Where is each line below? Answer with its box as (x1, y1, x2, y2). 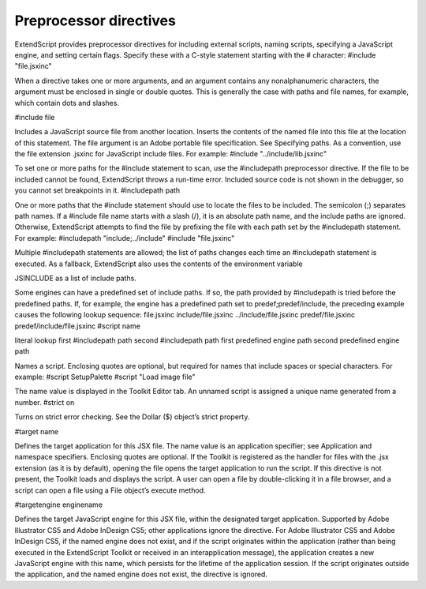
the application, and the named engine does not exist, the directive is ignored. (14, 569, 268, 580)
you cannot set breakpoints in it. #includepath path (14, 186, 181, 195)
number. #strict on (14, 397, 75, 407)
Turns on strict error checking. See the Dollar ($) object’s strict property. (14, 412, 250, 422)
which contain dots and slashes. (14, 98, 120, 107)
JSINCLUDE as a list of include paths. (14, 273, 137, 283)
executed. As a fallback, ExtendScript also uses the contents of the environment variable (14, 259, 303, 268)
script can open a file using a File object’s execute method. (14, 486, 206, 495)
